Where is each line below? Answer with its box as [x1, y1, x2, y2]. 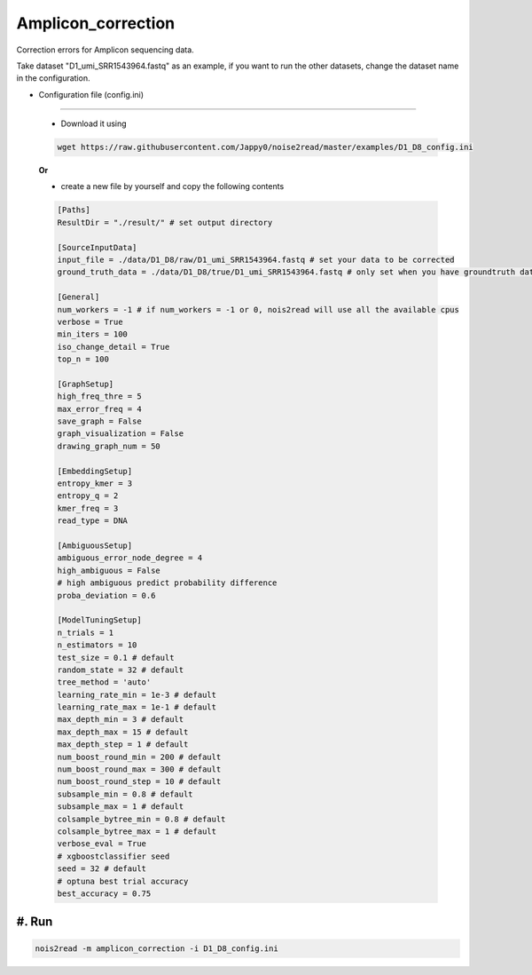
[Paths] [57, 205, 90, 215]
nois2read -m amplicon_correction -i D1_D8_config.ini [35, 943, 278, 954]
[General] [57, 292, 100, 302]
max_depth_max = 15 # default [57, 726, 189, 737]
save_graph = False [57, 416, 142, 426]
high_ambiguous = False [57, 565, 161, 575]
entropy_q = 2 [57, 491, 119, 501]
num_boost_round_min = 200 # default [57, 751, 222, 762]
